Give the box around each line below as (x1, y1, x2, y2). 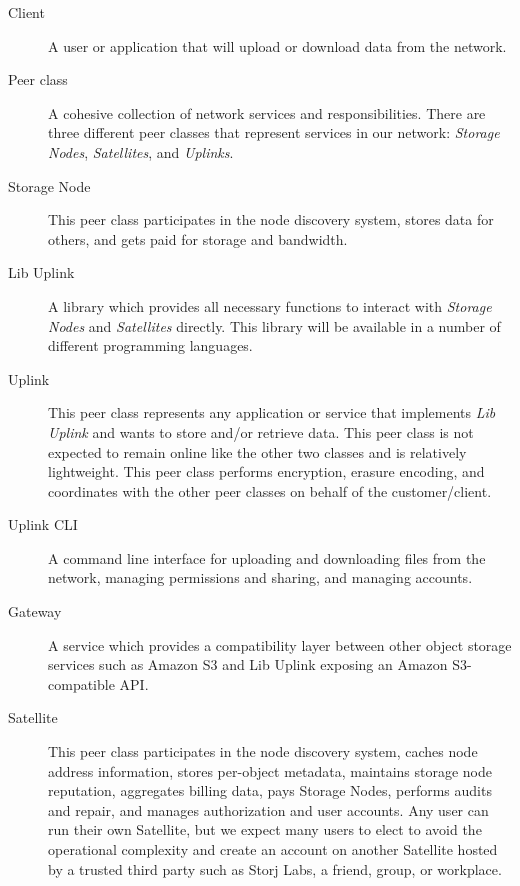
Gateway (8, 601, 62, 622)
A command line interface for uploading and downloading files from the (48, 547, 486, 568)
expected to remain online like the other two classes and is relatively (48, 441, 467, 462)
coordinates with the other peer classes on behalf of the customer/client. (48, 480, 492, 501)
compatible (48, 673, 115, 694)
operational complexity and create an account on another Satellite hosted (48, 839, 498, 859)
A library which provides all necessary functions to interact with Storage (48, 295, 492, 316)
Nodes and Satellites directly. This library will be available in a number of (48, 315, 501, 336)
